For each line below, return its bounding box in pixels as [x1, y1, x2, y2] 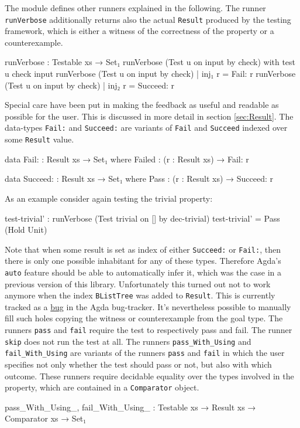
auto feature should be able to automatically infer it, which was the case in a [5, 266, 282, 278]
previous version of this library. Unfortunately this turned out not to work [5, 277, 271, 290]
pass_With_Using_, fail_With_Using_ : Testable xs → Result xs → [5, 400, 256, 413]
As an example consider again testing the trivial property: [5, 192, 213, 204]
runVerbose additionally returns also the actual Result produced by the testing [5, 13, 291, 25]
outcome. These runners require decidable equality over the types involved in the [5, 369, 294, 382]
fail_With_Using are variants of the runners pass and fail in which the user [5, 347, 285, 359]
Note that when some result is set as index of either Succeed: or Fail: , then [5, 243, 281, 255]
